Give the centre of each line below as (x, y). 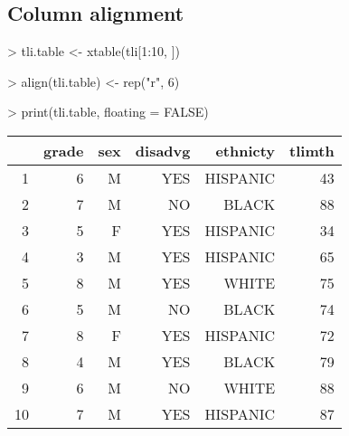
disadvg (163, 150)
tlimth (312, 150)
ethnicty (245, 150)
